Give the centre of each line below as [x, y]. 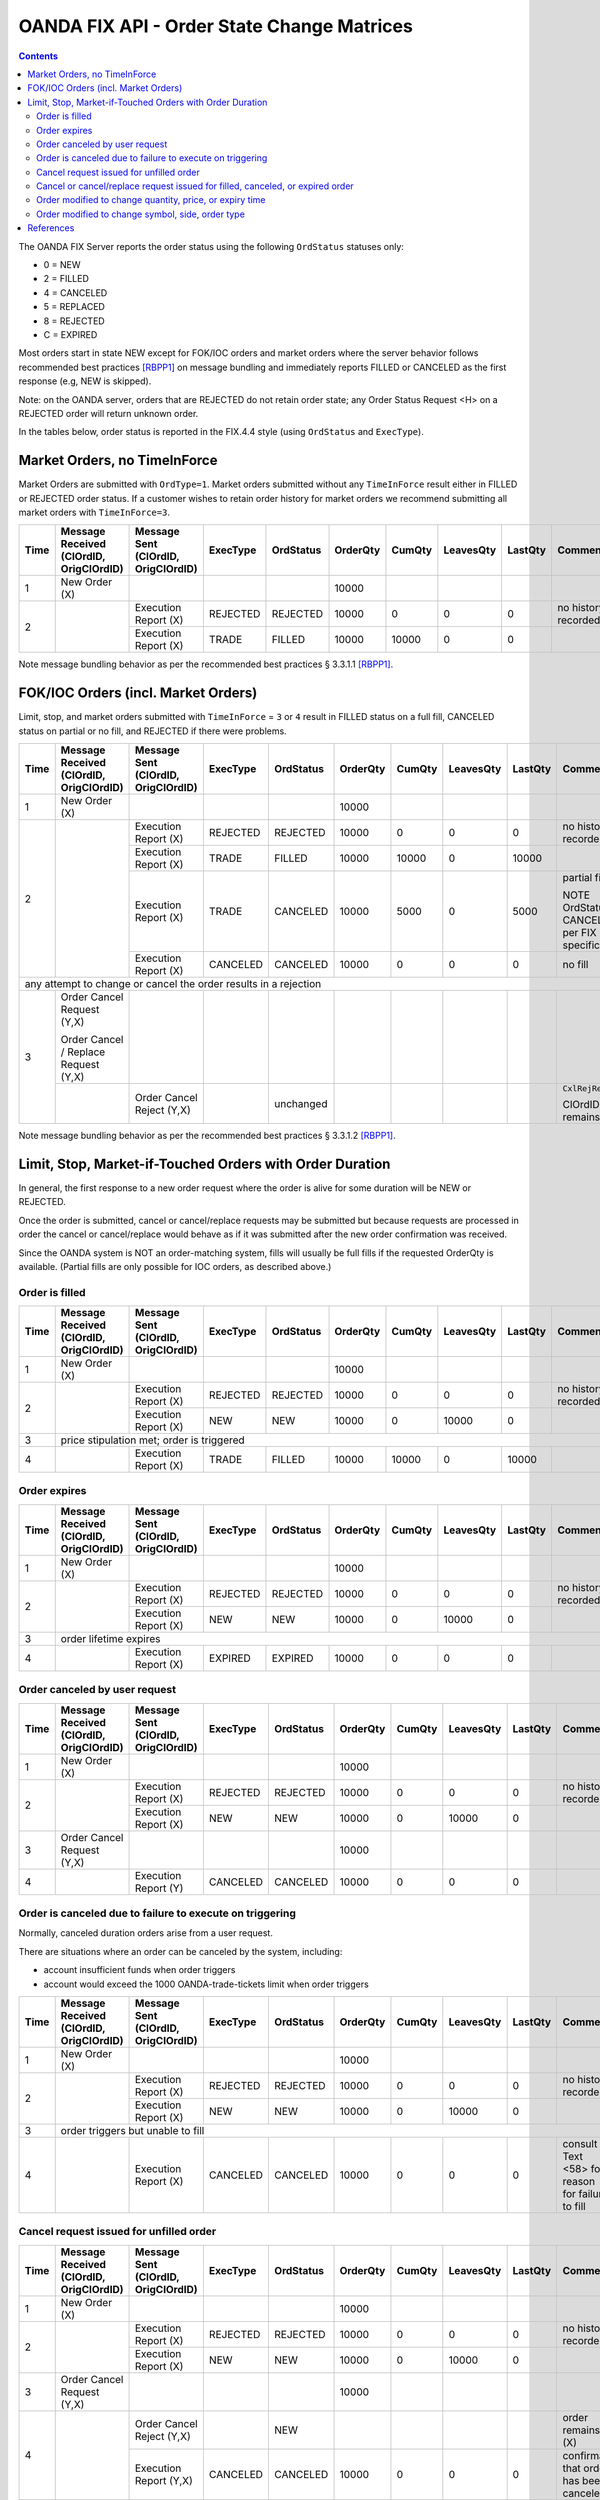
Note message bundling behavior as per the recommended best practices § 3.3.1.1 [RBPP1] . [206, 664]
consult [580, 2143]
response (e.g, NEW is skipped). [85, 381]
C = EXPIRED [70, 334]
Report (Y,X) [164, 2480]
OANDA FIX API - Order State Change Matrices [216, 26]
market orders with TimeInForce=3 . [94, 512]
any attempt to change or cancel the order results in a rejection [173, 984]
